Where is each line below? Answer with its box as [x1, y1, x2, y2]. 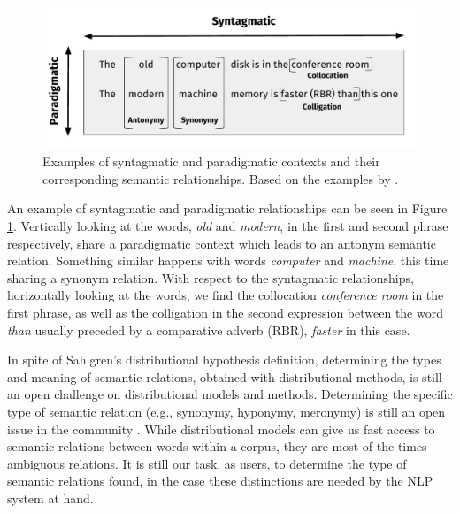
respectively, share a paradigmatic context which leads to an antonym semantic [7, 234, 436, 252]
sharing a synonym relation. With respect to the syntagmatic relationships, [7, 268, 414, 287]
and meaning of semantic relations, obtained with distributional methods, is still [7, 367, 442, 386]
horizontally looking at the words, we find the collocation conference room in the [7, 286, 444, 304]
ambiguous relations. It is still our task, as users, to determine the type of [7, 454, 407, 472]
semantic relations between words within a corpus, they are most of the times [7, 437, 427, 456]
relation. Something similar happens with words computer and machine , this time [7, 251, 449, 270]
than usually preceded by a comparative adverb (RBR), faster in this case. [7, 320, 410, 339]
